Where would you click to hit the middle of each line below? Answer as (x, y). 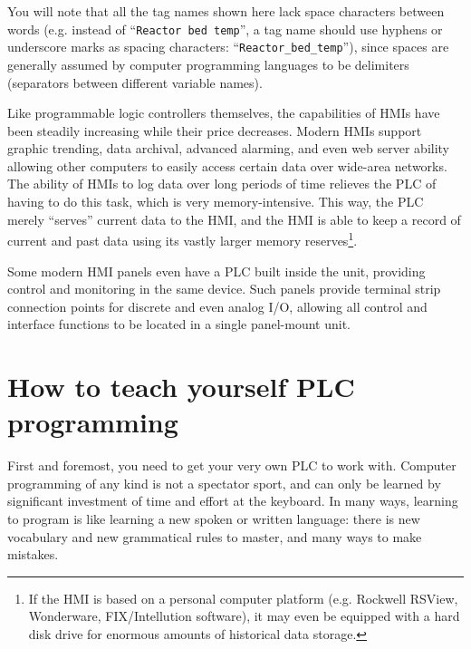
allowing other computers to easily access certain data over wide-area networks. (227, 165)
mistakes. (33, 554)
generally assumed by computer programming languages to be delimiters (208, 64)
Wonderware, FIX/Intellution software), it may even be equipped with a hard (244, 616)
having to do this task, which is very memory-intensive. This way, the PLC (216, 202)
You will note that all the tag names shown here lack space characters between (226, 11)
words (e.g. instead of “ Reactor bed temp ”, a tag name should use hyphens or (225, 29)
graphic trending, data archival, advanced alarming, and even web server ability (229, 148)
